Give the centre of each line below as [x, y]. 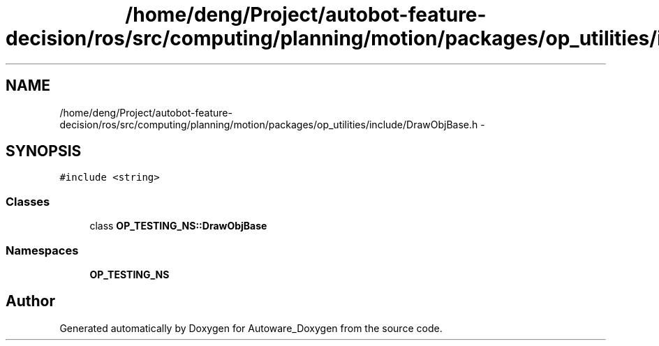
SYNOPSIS [44, 151]
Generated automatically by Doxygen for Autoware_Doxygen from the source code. [251, 328]
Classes [28, 201]
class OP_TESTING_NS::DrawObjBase [178, 226]
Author [30, 301]
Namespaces [42, 250]
